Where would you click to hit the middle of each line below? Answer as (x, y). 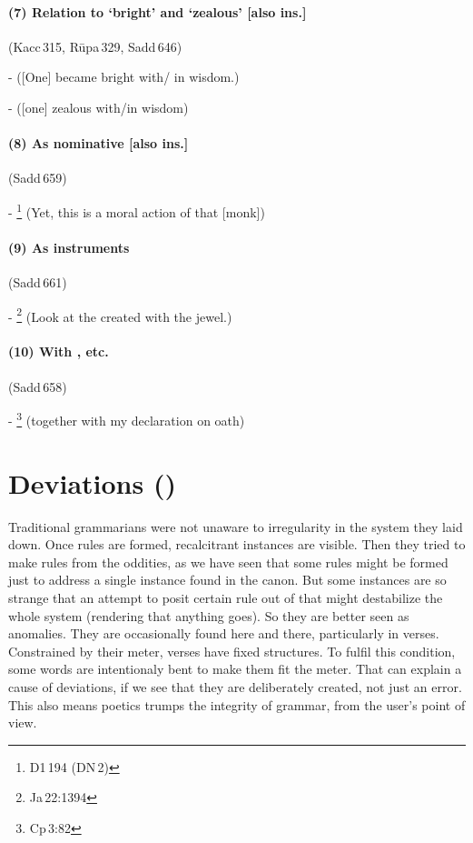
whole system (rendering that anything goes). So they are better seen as (209, 615)
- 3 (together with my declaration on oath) (127, 419)
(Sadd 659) (38, 178)
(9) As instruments (69, 247)
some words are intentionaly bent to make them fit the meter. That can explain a (235, 669)
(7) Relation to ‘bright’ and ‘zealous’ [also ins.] (158, 11)
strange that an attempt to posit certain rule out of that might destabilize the (226, 597)
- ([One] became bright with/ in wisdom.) (124, 77)
